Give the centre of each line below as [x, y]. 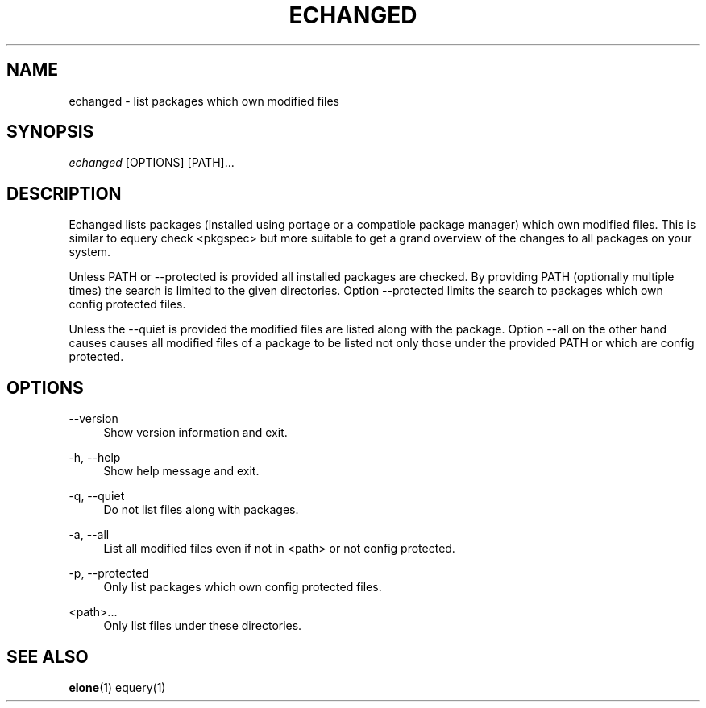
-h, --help [95, 458]
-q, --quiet [97, 496]
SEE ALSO [48, 656]
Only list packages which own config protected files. [243, 587]
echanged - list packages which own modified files [204, 101]
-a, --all [89, 535]
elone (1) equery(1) [117, 687]
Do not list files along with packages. [201, 510]
